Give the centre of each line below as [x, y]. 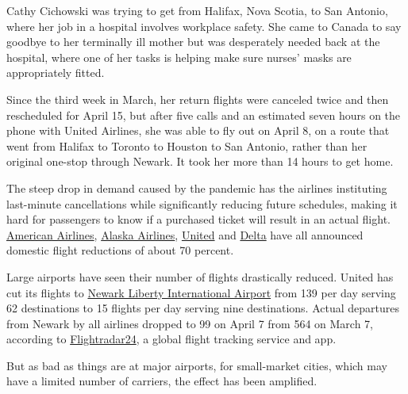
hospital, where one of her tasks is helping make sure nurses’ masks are [179, 57]
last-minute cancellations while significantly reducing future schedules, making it [202, 203]
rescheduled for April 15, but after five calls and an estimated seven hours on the [204, 115]
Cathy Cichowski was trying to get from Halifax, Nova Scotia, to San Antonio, [197, 10]
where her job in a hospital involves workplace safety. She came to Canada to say [204, 26]
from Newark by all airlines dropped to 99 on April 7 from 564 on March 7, [190, 323]
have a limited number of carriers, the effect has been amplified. [162, 381]
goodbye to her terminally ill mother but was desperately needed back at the [193, 42]
